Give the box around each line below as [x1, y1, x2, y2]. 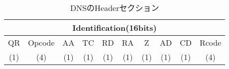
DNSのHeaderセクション [70, 2, 159, 13]
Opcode [28, 37, 55, 48]
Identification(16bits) [72, 22, 157, 33]
